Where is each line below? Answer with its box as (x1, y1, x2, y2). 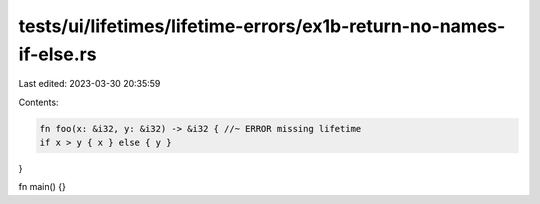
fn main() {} (18, 181, 67, 193)
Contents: (18, 96, 59, 108)
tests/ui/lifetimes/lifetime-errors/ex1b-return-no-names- (18, 15, 506, 37)
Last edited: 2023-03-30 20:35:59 (18, 78, 161, 90)
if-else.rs (18, 43, 97, 65)
